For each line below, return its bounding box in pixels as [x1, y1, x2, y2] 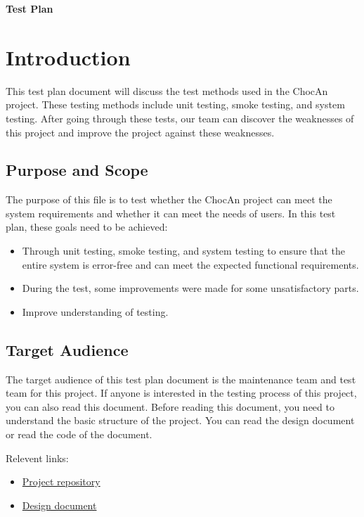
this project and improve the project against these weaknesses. [6, 125, 275, 139]
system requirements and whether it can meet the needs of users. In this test [6, 205, 336, 220]
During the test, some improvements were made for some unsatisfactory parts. [22, 281, 359, 295]
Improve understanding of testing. [22, 304, 169, 319]
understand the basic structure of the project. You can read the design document [6, 413, 355, 428]
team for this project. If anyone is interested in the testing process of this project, [6, 385, 357, 400]
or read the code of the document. [6, 427, 152, 442]
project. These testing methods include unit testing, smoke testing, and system [6, 97, 345, 112]
